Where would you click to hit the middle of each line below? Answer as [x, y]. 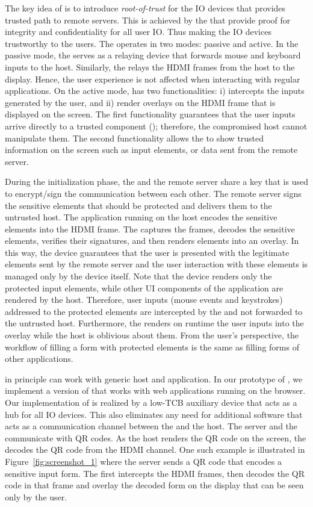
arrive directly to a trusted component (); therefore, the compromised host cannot [156, 126]
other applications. [39, 359]
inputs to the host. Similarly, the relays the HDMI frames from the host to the [150, 67]
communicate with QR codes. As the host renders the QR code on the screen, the [156, 437]
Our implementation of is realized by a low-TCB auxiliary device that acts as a [151, 402]
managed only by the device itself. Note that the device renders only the [138, 276]
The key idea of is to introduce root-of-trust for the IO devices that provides [145, 8]
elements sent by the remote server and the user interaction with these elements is [156, 264]
